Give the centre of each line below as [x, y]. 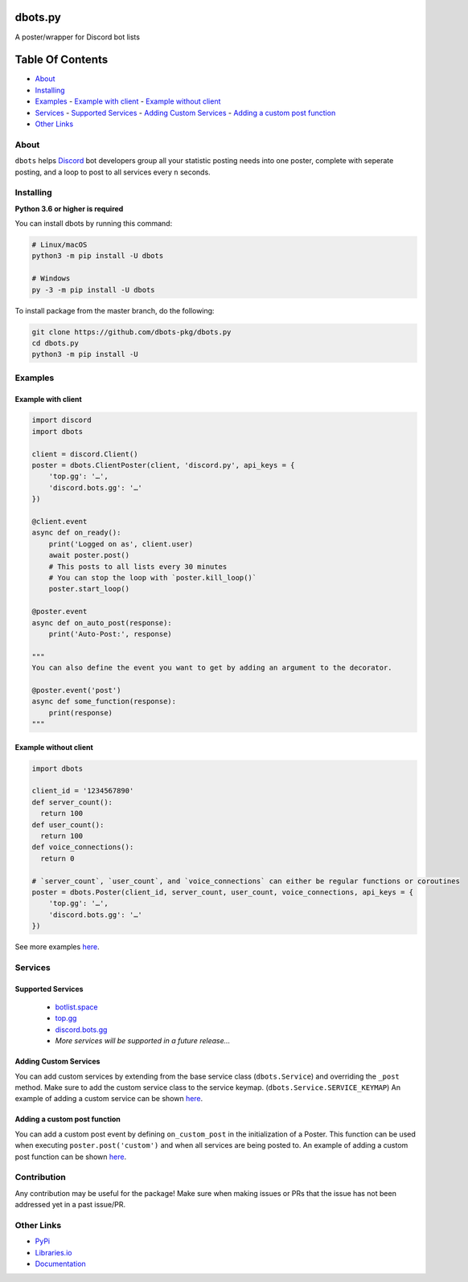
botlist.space [76, 1007]
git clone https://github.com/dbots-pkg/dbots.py [131, 332]
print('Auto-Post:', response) [110, 634]
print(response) [80, 713]
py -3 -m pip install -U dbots [94, 290]
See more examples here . [57, 947]
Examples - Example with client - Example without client [128, 101]
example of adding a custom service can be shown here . [109, 1099]
